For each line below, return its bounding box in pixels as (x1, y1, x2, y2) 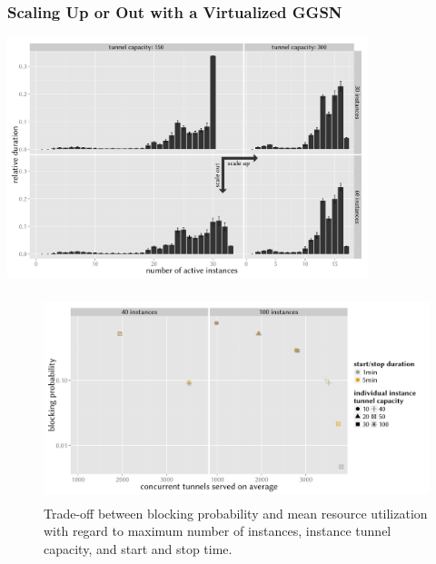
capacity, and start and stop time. (44, 539, 233, 558)
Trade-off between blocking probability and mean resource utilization (44, 503, 428, 522)
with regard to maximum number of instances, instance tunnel (44, 521, 391, 540)
